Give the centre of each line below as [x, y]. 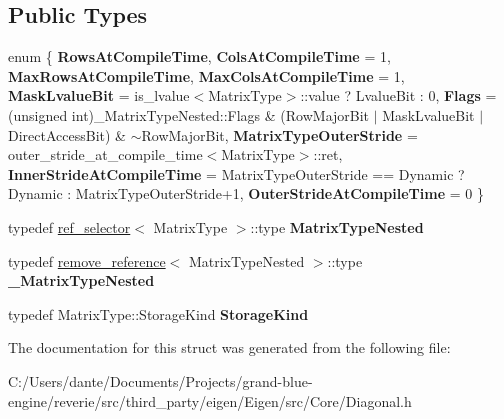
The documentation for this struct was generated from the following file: [229, 347]
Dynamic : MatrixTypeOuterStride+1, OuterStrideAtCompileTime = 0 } [246, 193]
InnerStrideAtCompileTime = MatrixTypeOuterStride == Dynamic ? [236, 173]
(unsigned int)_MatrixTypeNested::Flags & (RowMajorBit [189, 114]
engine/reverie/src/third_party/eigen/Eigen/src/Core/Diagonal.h [210, 400]
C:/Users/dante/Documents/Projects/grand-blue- [160, 380]
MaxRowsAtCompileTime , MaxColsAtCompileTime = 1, [206, 75]
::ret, [328, 154]
